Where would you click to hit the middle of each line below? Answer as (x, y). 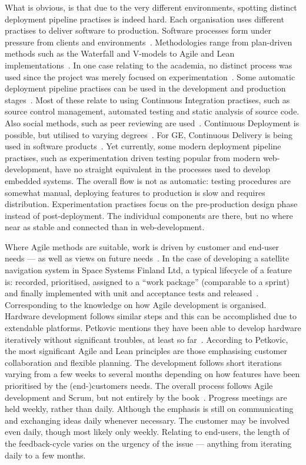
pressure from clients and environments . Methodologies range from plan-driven (149, 42)
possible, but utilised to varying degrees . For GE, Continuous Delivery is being (149, 134)
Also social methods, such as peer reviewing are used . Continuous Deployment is (152, 122)
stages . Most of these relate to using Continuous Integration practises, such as (147, 99)
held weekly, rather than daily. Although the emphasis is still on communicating (149, 409)
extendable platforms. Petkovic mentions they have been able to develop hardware (153, 328)
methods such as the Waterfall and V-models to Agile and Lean (120, 53)
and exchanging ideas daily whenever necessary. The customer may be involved (147, 420)
